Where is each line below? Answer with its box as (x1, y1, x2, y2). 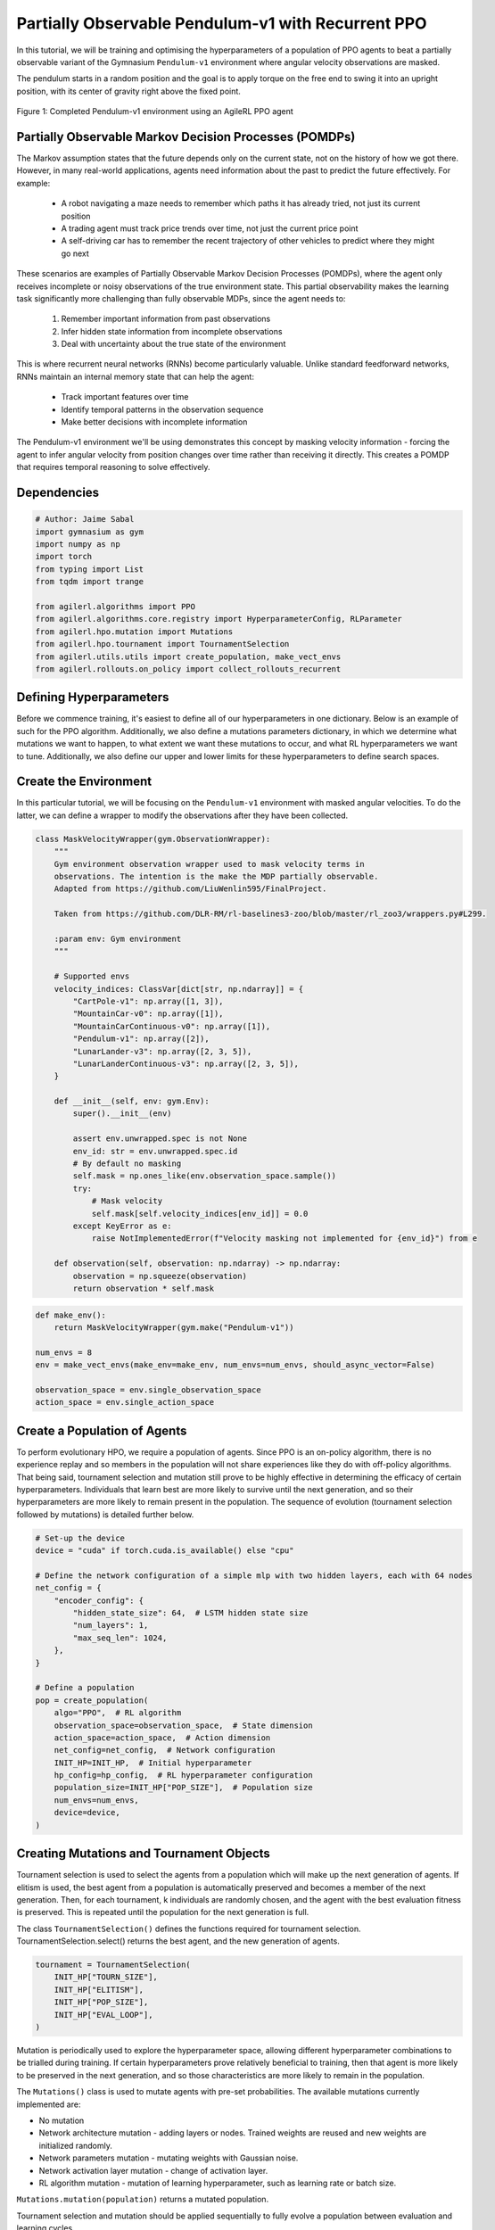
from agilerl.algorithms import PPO (35, 601, 196, 611)
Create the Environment (16, 774, 152, 789)
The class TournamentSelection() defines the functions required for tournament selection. (16, 1923, 361, 1934)
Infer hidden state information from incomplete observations (61, 326, 283, 336)
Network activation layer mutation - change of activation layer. (38, 2165, 268, 2176)
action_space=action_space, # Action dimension (54, 1732, 271, 1743)
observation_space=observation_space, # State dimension (54, 1720, 313, 1730)
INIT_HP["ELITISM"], (54, 1985, 144, 1995)
